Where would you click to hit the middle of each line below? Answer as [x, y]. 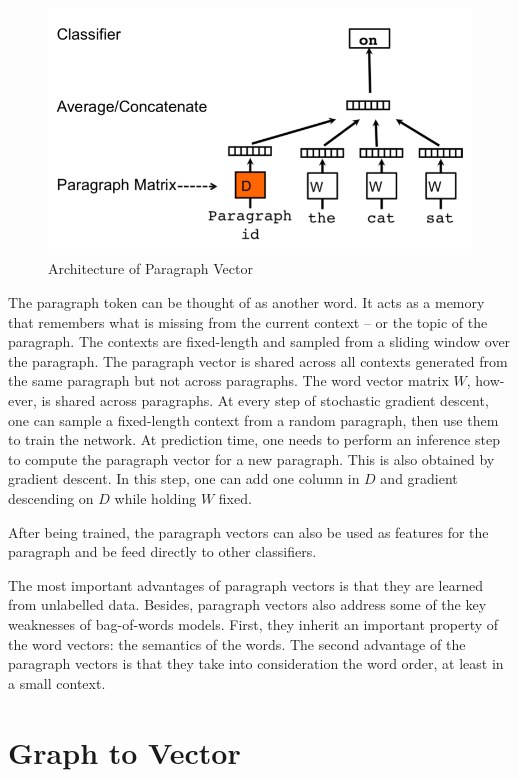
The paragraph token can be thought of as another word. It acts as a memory [246, 302]
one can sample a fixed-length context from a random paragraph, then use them [253, 419]
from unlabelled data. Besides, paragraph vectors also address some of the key [247, 604]
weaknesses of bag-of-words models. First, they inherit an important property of [253, 623]
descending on [51, 497]
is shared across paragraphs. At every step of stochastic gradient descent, [265, 400]
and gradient [419, 478]
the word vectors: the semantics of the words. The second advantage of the [237, 643]
